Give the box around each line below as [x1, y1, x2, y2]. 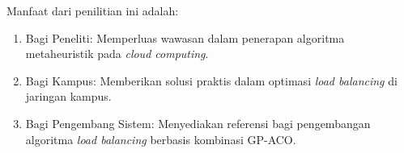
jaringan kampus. [25, 88, 112, 105]
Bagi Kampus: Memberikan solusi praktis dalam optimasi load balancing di [25, 72, 398, 89]
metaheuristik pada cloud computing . [25, 45, 209, 62]
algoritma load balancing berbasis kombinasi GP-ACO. [25, 130, 296, 147]
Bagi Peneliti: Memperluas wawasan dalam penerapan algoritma [25, 29, 345, 46]
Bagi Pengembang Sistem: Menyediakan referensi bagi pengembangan [25, 114, 371, 131]
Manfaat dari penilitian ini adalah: [6, 2, 179, 19]
